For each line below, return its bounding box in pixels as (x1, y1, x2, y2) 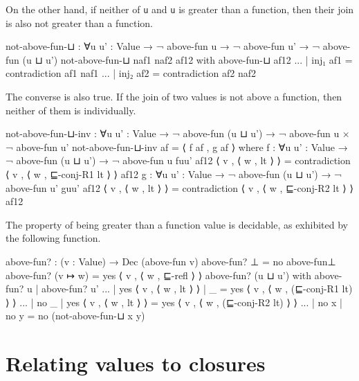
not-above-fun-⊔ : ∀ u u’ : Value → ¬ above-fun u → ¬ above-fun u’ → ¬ (6, 39, 320, 53)
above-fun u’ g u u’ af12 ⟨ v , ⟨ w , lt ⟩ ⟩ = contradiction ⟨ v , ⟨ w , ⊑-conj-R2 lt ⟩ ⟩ (6, 180, 353, 195)
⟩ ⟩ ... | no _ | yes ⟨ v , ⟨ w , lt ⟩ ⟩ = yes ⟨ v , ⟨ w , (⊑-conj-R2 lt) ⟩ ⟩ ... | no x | (6, 294, 342, 309)
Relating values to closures (6, 349, 266, 378)
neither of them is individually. (6, 103, 136, 117)
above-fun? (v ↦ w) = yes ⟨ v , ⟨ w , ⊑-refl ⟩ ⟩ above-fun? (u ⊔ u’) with (6, 267, 312, 282)
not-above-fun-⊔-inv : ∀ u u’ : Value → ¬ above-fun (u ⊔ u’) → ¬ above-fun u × (6, 126, 350, 141)
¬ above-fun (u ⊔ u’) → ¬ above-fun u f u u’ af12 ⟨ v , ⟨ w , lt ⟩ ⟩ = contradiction (6, 153, 351, 168)
